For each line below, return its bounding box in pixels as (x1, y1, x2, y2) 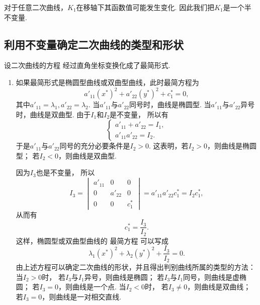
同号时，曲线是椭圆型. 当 (129, 99, 211, 110)
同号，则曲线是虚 (183, 271, 240, 282)
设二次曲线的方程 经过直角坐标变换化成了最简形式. (4, 60, 170, 70)
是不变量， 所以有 (110, 109, 168, 119)
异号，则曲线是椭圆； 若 (84, 271, 164, 282)
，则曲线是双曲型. (58, 150, 117, 161)
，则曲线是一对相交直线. (42, 291, 122, 301)
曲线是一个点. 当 (72, 281, 126, 292)
